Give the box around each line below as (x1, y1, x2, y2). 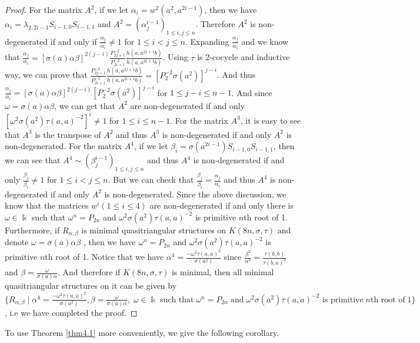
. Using (162, 51, 188, 63)
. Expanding (185, 35, 229, 47)
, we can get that (54, 99, 115, 111)
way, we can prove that (5, 68, 88, 81)
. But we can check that (108, 173, 194, 186)
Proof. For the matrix (5, 4, 82, 15)
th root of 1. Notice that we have (45, 250, 164, 263)
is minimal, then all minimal (171, 266, 274, 278)
